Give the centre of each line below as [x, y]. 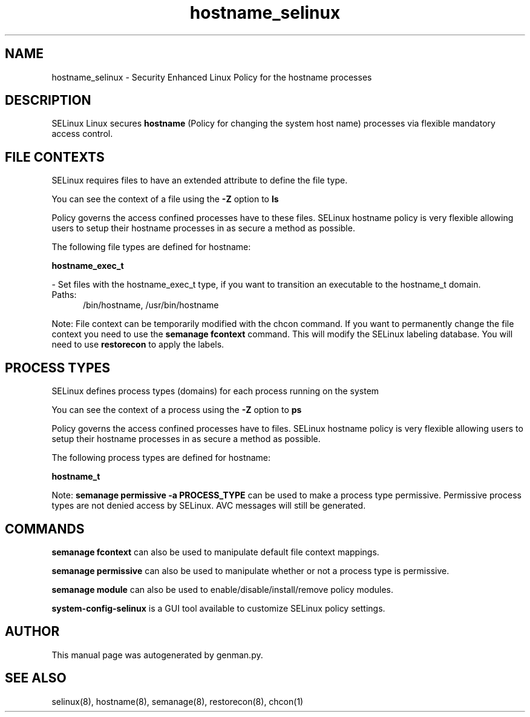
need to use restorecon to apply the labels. [138, 345]
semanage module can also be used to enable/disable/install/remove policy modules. [223, 589]
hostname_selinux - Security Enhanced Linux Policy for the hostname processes [212, 77]
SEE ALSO [36, 678]
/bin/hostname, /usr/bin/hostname [151, 305]
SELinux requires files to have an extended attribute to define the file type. [200, 180]
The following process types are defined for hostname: [161, 458]
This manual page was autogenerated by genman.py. [157, 655]
